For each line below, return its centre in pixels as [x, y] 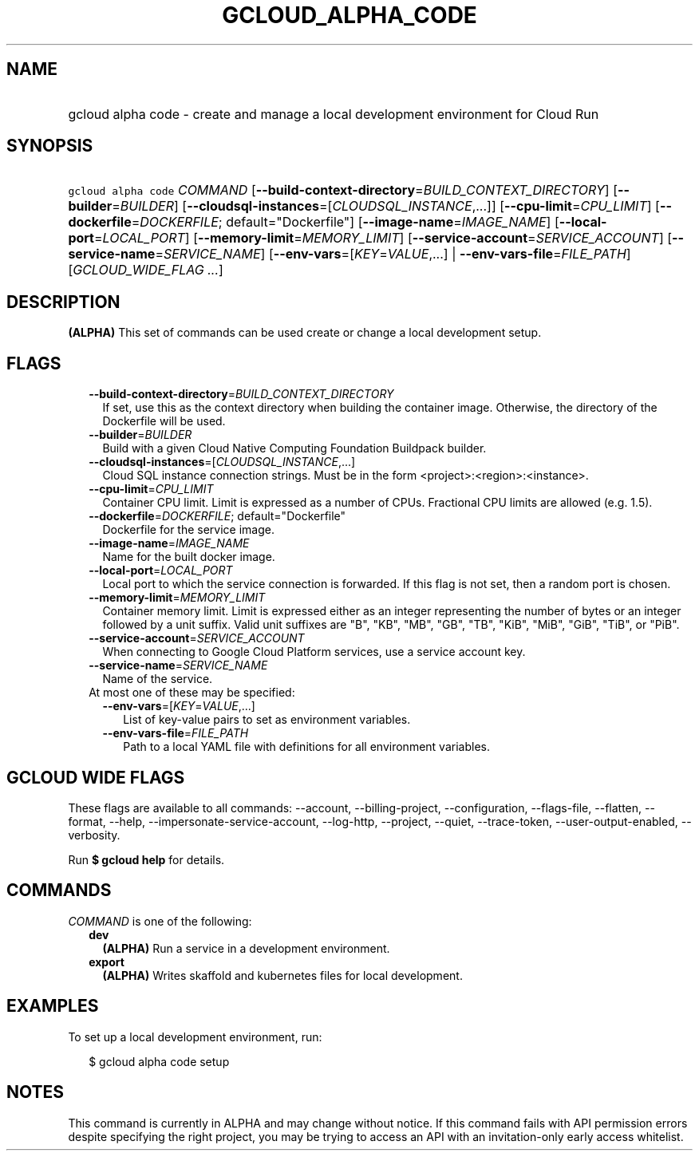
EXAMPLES [53, 1006]
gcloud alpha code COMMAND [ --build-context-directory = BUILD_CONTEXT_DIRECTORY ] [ [343, 190]
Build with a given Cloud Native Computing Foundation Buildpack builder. [294, 448]
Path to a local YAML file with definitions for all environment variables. [306, 747]
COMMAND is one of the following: [160, 921]
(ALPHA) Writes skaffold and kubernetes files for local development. [282, 975]
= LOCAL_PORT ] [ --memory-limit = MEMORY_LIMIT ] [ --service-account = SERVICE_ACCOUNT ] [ [383, 238]
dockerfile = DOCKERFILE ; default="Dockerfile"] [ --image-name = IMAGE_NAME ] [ [314, 222]
